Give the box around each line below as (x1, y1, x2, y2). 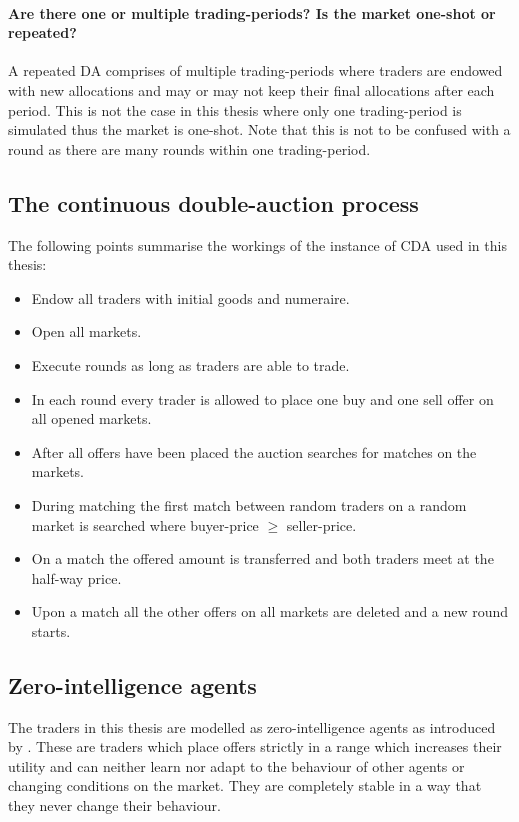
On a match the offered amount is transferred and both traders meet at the (31, 548, 494, 569)
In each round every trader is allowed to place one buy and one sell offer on (31, 388, 494, 409)
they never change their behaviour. (8, 795, 221, 816)
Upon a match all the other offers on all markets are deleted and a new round (31, 601, 509, 622)
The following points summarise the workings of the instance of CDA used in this (8, 234, 507, 255)
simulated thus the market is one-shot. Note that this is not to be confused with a (8, 119, 511, 140)
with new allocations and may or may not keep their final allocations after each (8, 79, 495, 100)
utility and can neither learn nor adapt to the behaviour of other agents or (8, 755, 465, 776)
